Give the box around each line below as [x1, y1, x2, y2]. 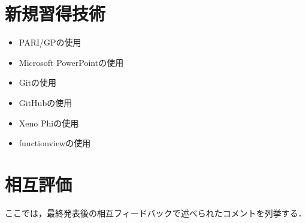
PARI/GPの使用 [19, 36, 81, 49]
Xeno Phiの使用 [19, 116, 79, 129]
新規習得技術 [5, 1, 106, 26]
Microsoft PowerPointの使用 [19, 56, 124, 68]
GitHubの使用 [19, 96, 72, 109]
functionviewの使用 [19, 137, 91, 149]
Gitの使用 [19, 76, 57, 89]
